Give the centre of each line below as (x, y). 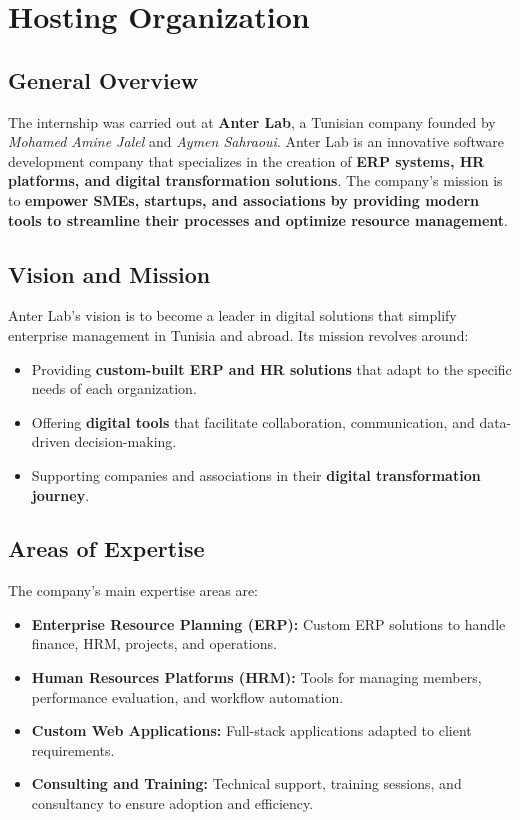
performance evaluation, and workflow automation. (187, 696)
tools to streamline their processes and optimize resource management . (258, 219)
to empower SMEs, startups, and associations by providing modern (243, 199)
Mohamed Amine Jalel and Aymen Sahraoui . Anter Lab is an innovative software (256, 141)
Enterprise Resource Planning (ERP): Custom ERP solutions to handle (268, 623)
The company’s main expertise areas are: (133, 590)
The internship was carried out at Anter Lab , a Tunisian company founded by (252, 121)
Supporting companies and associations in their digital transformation (256, 474)
